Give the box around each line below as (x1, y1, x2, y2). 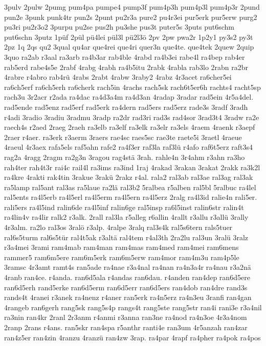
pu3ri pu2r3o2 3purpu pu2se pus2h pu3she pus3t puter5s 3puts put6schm (4, 21, 234, 32)
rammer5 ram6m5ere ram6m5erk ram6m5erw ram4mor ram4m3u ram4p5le (4, 251, 239, 262)
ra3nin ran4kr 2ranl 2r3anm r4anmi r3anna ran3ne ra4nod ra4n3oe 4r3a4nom (4, 312, 247, 322)
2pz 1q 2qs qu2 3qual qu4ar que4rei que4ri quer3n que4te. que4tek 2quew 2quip (4, 41, 254, 52)
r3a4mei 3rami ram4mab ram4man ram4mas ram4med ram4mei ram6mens (4, 242, 239, 252)
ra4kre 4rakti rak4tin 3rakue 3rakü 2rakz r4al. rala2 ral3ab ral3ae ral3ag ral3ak (4, 172, 253, 182)
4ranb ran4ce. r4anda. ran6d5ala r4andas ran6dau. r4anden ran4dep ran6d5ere (4, 272, 250, 283)
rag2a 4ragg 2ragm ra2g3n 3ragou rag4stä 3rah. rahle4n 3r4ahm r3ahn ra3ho (4, 151, 245, 162)
